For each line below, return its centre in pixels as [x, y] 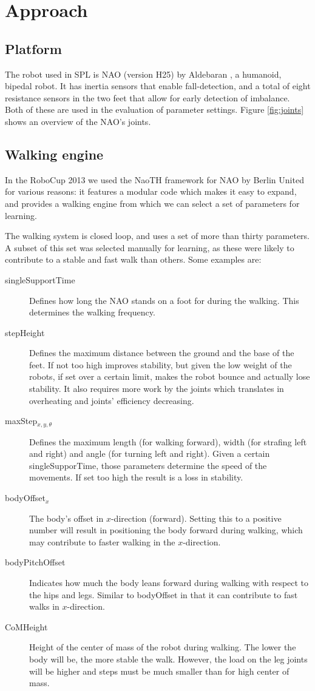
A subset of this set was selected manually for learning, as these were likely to [150, 247]
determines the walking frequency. [92, 312]
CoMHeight [26, 626]
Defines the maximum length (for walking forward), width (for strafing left [168, 441]
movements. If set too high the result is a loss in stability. [136, 477]
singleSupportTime [40, 279]
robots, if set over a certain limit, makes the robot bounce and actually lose [170, 376]
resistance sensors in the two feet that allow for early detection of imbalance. [147, 97]
